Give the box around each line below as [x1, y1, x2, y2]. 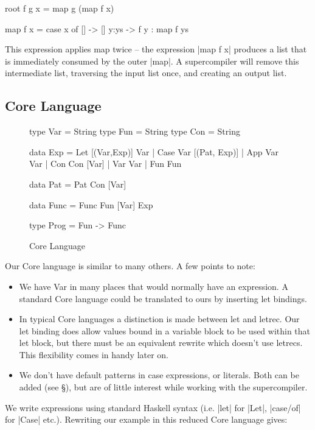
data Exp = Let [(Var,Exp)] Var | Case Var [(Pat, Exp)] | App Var [29, 145, 279, 158]
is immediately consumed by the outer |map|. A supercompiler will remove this [5, 54, 299, 67]
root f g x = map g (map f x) [5, 2, 114, 14]
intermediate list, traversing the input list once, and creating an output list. [5, 66, 287, 79]
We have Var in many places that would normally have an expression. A [19, 280, 288, 292]
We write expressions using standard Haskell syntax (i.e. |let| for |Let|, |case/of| [5, 401, 301, 414]
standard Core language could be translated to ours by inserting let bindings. [19, 292, 307, 305]
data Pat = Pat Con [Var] [29, 177, 126, 190]
